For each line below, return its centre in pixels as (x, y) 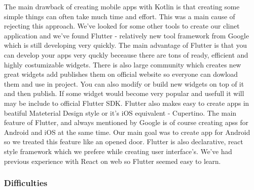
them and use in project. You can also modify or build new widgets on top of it (124, 83)
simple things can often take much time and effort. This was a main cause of (120, 16)
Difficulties (26, 183)
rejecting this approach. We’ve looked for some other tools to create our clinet (122, 26)
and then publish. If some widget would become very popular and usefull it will (124, 93)
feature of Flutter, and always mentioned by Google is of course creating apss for (126, 122)
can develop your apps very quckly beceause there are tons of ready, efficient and (126, 54)
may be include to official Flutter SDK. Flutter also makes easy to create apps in (127, 103)
